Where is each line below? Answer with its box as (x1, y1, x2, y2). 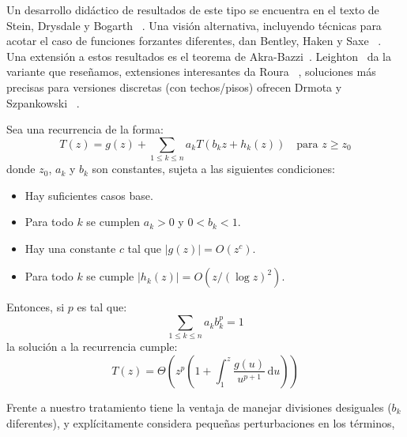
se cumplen (86, 213, 141, 230)
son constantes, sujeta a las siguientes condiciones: (92, 160, 335, 177)
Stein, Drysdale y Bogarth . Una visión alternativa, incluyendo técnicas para (6, 17, 382, 33)
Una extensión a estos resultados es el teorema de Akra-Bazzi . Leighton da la (6, 47, 392, 64)
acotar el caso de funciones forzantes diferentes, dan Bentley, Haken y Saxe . (6, 32, 382, 49)
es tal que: (77, 299, 127, 315)
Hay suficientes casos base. (24, 186, 153, 203)
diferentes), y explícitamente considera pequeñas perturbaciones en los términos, (6, 414, 395, 431)
